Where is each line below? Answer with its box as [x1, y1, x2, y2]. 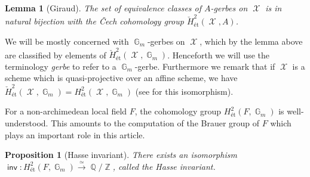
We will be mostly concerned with [5, 35, 129, 47]
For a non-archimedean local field [5, 105, 127, 117]
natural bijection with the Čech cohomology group [5, 15, 184, 27]
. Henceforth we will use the [167, 48, 270, 61]
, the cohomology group [134, 105, 222, 117]
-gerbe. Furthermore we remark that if [134, 60, 275, 72]
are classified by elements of [5, 48, 106, 61]
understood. [5, 116, 48, 129]
